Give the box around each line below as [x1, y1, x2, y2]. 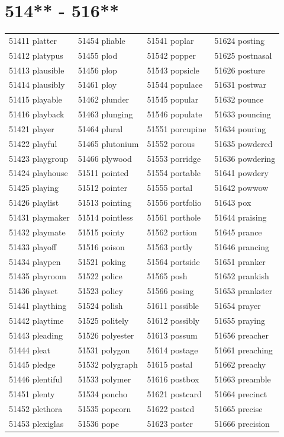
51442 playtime [9, 314, 64, 326]
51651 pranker [214, 255, 266, 267]
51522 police [78, 270, 122, 282]
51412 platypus [9, 49, 63, 61]
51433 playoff [9, 240, 57, 253]
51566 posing [147, 285, 194, 297]
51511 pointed [78, 167, 129, 179]
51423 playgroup [9, 152, 69, 164]
